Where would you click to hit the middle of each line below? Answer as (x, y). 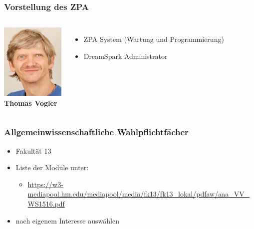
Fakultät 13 (33, 150)
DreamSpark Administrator (126, 56)
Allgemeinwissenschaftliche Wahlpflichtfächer (96, 132)
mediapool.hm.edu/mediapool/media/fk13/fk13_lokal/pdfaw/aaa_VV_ (139, 194)
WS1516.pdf (46, 204)
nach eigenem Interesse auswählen (67, 220)
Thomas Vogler (31, 103)
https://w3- (45, 184)
